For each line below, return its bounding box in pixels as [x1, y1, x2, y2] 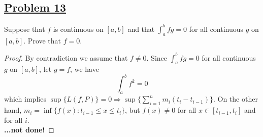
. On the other [213, 94, 258, 104]
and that [127, 23, 155, 34]
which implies [4, 94, 46, 104]
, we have [70, 64, 99, 74]
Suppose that [4, 23, 45, 34]
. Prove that [23, 35, 61, 45]
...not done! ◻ [4, 124, 54, 135]
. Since [146, 52, 168, 63]
